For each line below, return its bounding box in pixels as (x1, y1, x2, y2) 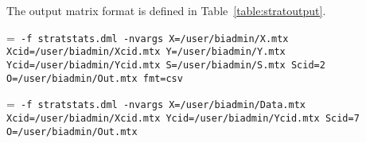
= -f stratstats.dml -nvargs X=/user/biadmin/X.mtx (6, 29, 289, 45)
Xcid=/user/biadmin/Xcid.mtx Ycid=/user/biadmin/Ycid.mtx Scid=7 (6, 112, 360, 124)
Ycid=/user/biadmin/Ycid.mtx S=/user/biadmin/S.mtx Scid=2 (6, 59, 325, 71)
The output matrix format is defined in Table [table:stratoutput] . (6, 2, 326, 18)
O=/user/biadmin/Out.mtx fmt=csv (6, 72, 183, 84)
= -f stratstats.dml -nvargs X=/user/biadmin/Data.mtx (6, 95, 306, 112)
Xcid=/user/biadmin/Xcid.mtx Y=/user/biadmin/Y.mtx (6, 46, 286, 58)
